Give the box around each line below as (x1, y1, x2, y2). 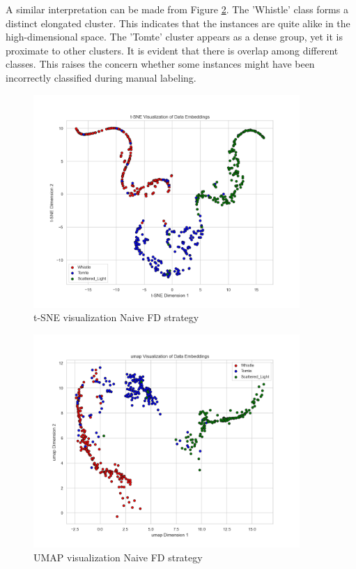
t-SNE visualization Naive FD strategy (33, 310, 199, 325)
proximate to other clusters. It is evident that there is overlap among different (6, 43, 339, 57)
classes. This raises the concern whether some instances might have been (6, 57, 315, 71)
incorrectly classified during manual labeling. (6, 70, 196, 84)
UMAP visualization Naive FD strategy (33, 549, 203, 564)
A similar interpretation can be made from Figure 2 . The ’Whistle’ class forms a (6, 2, 348, 16)
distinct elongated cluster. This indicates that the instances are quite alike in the (6, 15, 350, 30)
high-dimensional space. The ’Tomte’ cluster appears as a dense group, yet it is (6, 29, 343, 44)
